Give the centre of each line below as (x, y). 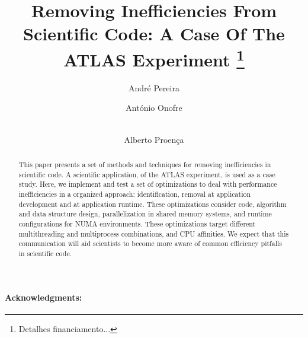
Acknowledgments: (44, 297)
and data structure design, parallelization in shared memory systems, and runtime (145, 214)
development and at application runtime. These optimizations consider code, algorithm (153, 204)
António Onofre (154, 108)
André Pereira (154, 87)
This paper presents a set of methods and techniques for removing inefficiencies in (145, 164)
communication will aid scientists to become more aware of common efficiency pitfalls (150, 243)
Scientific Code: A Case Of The (154, 34)
